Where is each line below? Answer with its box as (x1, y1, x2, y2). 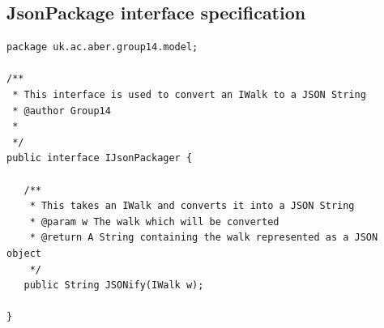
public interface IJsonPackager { (6, 152, 193, 164)
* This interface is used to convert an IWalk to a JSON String (12, 88, 366, 100)
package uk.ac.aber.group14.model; (6, 41, 198, 53)
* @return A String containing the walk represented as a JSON (29, 232, 378, 244)
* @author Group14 (12, 104, 111, 117)
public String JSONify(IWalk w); (23, 279, 204, 292)
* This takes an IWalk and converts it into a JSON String (29, 200, 355, 212)
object (6, 247, 41, 259)
